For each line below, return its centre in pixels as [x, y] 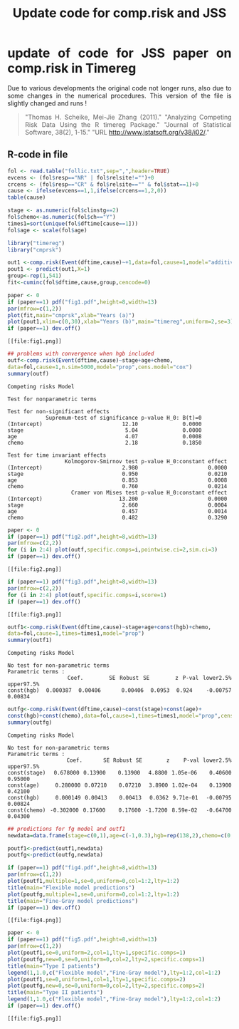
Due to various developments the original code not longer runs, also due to [119, 88]
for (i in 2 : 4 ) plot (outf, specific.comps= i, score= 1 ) [87, 595]
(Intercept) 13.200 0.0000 [117, 499]
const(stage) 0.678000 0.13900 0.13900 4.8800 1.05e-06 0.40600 [119, 772]
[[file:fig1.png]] [34, 341]
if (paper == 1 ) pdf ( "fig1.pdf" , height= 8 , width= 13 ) [83, 302]
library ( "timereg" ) [36, 243]
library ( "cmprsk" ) [34, 250]
